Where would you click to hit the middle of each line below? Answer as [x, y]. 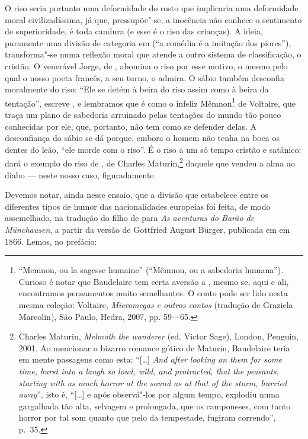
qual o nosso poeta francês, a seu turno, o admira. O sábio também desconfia [145, 77]
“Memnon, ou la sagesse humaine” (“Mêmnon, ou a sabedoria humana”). [151, 270]
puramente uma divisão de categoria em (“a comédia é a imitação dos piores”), [148, 42]
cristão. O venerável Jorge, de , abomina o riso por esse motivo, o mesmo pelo [146, 65]
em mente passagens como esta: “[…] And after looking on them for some [150, 359]
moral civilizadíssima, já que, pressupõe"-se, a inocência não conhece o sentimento [153, 19]
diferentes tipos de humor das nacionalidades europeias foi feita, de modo [138, 206]
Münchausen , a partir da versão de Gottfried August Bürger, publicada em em [147, 229]
